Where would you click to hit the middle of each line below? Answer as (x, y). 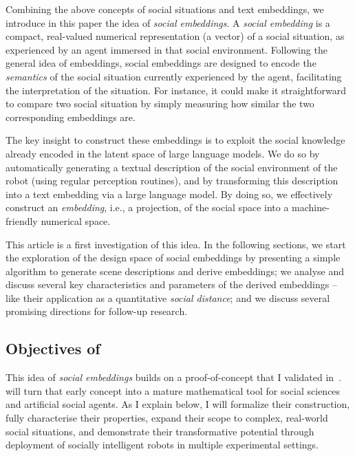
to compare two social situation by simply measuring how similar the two (160, 104)
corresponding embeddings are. (71, 117)
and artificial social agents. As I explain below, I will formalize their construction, (178, 404)
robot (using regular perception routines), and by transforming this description (172, 181)
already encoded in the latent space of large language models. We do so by (163, 153)
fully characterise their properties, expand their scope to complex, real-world (167, 418)
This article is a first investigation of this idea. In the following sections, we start (176, 244)
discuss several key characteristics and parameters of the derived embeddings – (171, 284)
